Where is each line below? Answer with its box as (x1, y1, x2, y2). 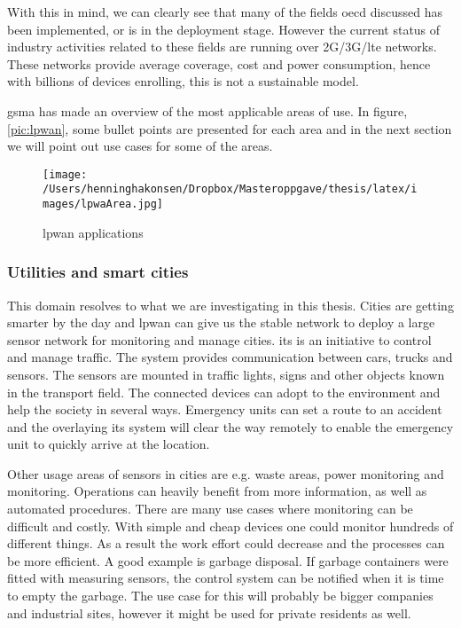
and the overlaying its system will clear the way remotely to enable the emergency (7, 417, 454, 436)
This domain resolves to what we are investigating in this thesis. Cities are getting (7, 295, 454, 314)
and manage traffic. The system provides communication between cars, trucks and (7, 348, 453, 366)
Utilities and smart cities (7, 261, 189, 283)
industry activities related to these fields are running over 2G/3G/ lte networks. (7, 37, 437, 56)
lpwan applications (43, 223, 144, 241)
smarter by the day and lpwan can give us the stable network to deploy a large (7, 313, 435, 332)
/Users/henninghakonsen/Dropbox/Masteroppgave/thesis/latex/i (43, 183, 418, 196)
